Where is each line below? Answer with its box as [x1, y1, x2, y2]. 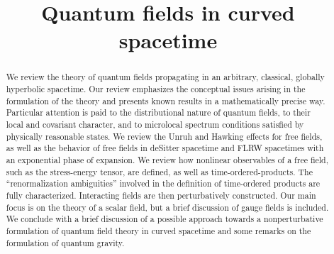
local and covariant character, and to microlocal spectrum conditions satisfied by [6, 118, 304, 130]
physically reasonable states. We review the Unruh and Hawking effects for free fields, [6, 130, 323, 142]
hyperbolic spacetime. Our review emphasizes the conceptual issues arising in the [6, 83, 306, 95]
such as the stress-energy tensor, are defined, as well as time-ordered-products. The [6, 165, 313, 177]
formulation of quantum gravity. [6, 236, 125, 248]
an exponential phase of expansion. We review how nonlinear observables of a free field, [6, 153, 329, 165]
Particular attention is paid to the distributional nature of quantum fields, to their [6, 106, 311, 118]
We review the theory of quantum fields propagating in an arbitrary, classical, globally [6, 71, 325, 83]
